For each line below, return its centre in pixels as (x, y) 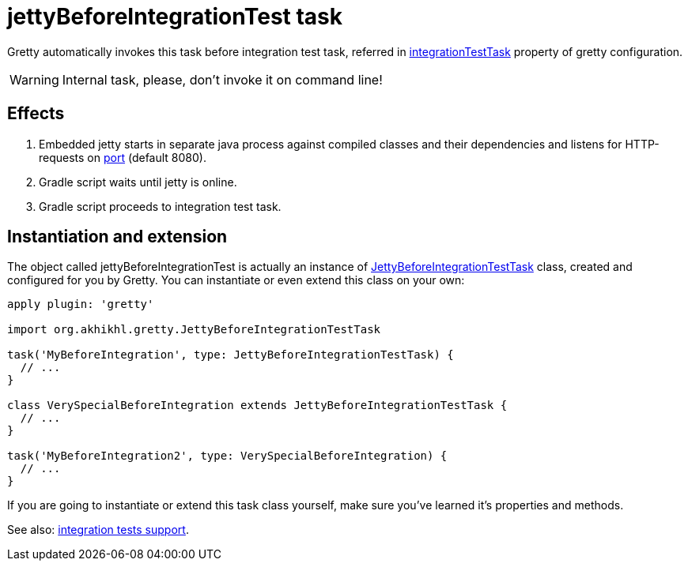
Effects (36, 114)
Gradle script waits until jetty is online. (138, 182)
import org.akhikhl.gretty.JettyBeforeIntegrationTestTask (194, 330)
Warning (34, 79)
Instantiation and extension (117, 237)
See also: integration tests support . (98, 530)
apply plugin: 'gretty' (81, 304)
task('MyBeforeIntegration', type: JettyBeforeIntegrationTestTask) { (231, 355)
